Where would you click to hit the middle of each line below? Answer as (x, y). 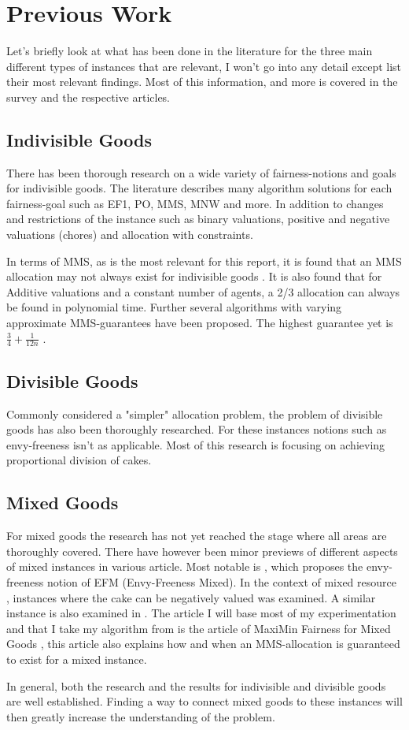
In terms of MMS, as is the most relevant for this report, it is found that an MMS (204, 261)
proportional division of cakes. (79, 460)
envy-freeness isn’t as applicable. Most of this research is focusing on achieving (196, 444)
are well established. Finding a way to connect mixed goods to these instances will (204, 701)
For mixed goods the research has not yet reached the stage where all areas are (197, 536)
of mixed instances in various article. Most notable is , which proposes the (185, 566)
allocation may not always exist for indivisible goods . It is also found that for (194, 276)
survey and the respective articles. (88, 97)
